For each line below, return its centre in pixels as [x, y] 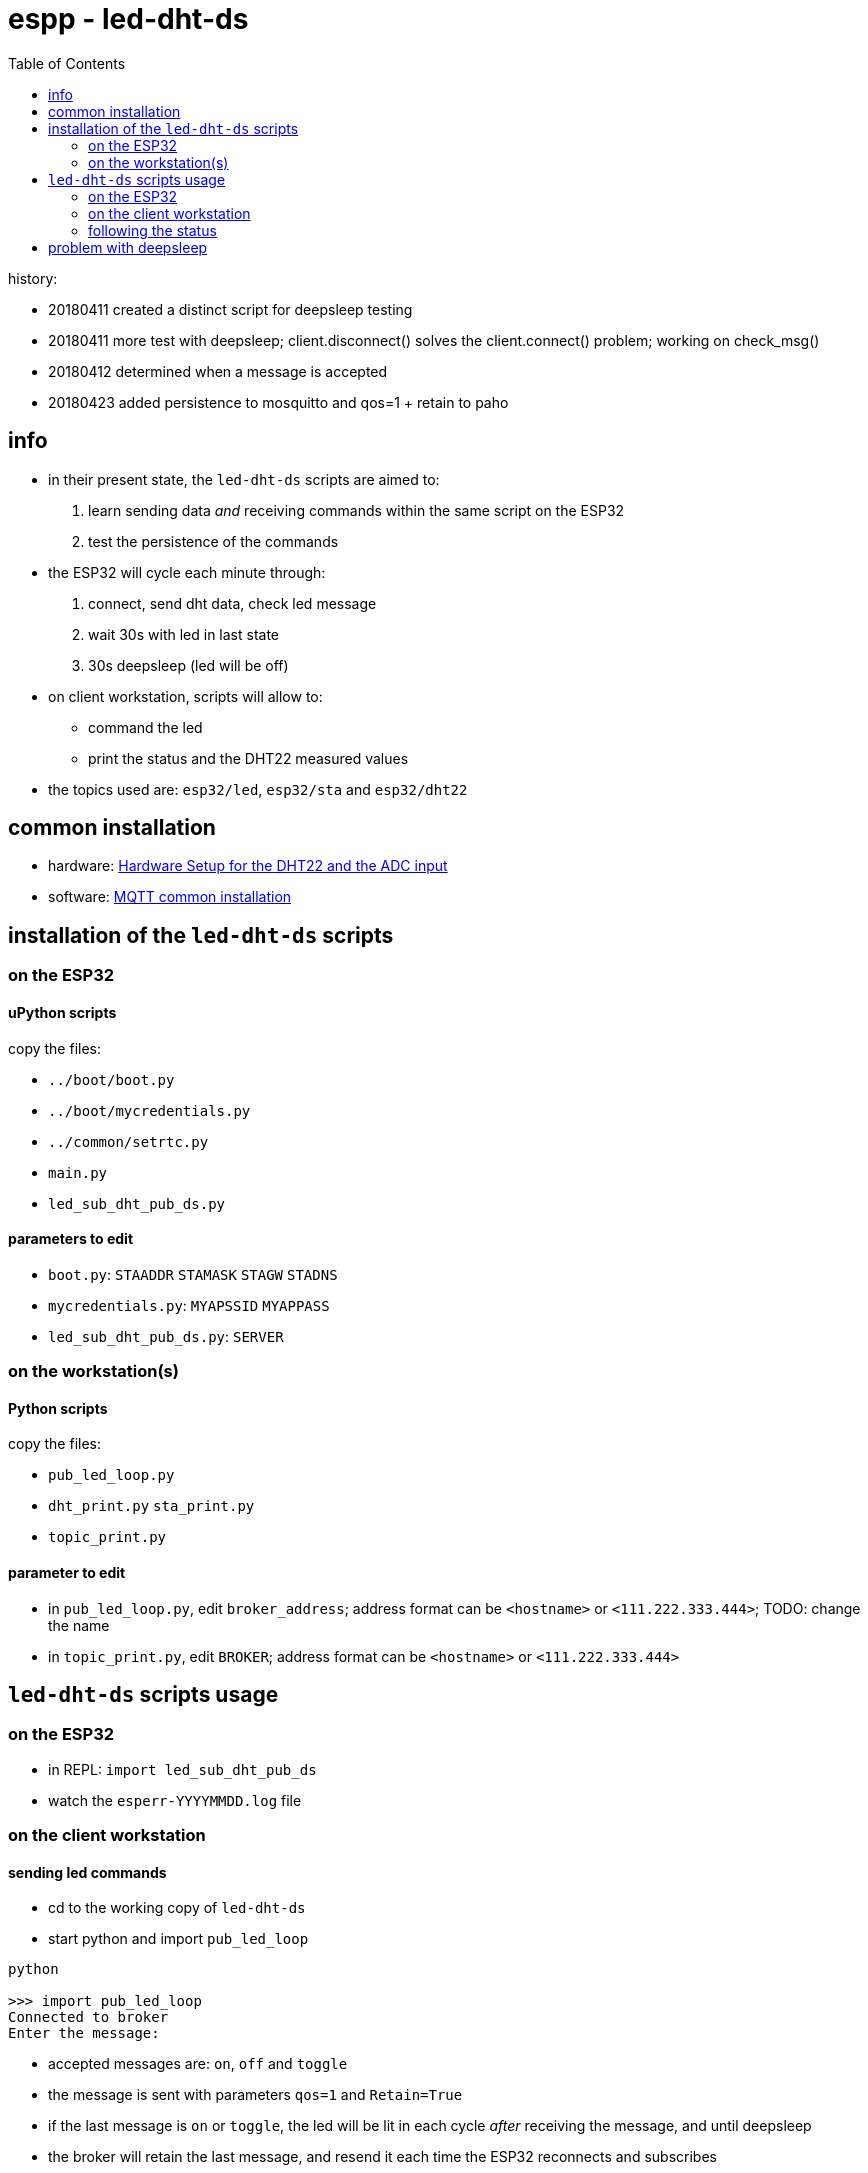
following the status [152, 230]
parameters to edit [71, 1239]
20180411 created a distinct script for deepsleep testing [230, 309]
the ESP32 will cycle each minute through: [187, 572]
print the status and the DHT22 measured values [248, 758]
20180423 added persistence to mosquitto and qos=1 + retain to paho [278, 402]
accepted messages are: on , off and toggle [198, 2064]
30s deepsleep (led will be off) [188, 665]
